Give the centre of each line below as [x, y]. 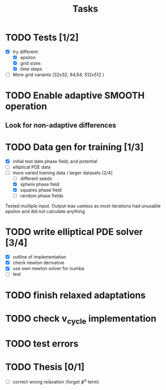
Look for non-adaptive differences [61, 125]
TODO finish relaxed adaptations [75, 295]
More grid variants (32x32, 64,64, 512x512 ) [58, 75]
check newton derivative [38, 263]
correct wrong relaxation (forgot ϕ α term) [56, 381]
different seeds [36, 178]
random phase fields [42, 196]
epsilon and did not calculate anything [45, 212]
